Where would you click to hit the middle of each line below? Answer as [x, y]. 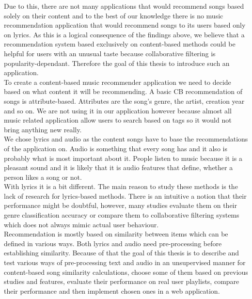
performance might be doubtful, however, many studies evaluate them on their [120, 205]
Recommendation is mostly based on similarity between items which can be [116, 234]
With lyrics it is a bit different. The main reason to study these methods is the [121, 186]
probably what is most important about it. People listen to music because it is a [123, 158]
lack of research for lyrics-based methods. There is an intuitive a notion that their [125, 196]
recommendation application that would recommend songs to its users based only [125, 25]
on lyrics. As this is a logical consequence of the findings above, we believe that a [124, 34]
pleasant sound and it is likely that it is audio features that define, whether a [118, 167]
